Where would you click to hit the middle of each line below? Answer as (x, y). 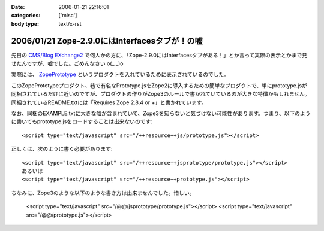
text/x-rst (70, 23)
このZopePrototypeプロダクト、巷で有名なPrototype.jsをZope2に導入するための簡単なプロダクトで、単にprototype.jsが (159, 85)
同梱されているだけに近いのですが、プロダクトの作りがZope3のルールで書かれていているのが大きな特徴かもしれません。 (160, 94)
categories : (26, 16)
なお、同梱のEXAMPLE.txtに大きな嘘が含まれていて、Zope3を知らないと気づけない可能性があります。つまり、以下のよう (161, 113)
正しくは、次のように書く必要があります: (62, 149)
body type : (25, 23)
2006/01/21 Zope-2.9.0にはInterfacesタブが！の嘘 (107, 41)
